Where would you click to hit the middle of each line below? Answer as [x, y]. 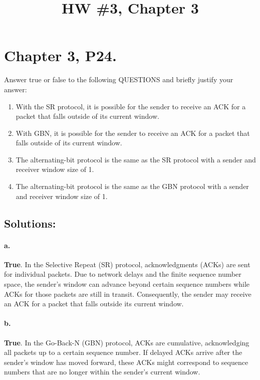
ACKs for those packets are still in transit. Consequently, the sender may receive [128, 294]
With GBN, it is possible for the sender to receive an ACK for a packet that [133, 133]
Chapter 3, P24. [60, 55]
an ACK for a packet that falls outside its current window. [94, 304]
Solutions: [30, 223]
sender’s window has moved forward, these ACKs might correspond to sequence [126, 362]
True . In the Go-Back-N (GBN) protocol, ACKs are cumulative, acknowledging [127, 342]
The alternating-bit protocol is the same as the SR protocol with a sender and [136, 159]
